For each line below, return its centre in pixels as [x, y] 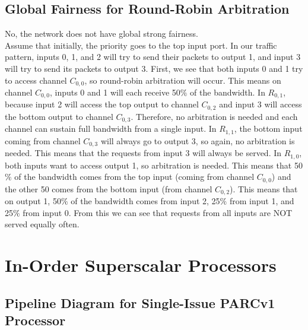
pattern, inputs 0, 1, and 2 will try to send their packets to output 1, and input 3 [153, 57]
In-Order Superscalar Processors [141, 265]
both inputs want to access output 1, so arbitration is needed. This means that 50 [154, 165]
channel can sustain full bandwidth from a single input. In [111, 128]
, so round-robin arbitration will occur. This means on [183, 80]
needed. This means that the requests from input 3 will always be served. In [143, 153]
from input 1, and [262, 201]
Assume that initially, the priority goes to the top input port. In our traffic [141, 45]
